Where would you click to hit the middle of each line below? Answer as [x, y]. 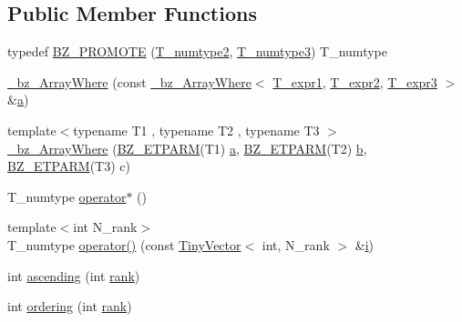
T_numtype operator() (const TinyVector [124, 244]
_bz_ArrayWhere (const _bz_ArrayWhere [129, 81]
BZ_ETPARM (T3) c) [69, 166]
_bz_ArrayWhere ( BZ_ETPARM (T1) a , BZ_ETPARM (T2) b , [187, 148]
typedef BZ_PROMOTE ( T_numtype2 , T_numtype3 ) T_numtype [197, 51]
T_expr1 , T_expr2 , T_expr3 [355, 81]
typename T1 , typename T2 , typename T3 [196, 130]
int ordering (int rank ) [70, 306]
